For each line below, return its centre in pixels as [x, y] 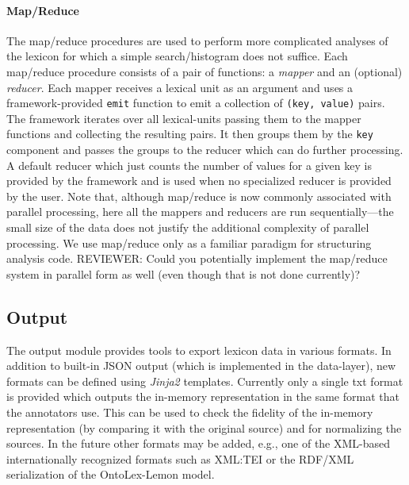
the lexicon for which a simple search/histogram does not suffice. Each [177, 56]
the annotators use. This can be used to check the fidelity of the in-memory [190, 412]
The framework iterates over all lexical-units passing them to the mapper [184, 118]
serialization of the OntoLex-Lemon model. [111, 474]
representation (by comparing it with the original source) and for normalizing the [204, 427]
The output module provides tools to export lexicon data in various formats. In [199, 350]
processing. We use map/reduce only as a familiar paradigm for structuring [189, 242]
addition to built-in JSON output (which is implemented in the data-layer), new [201, 366]
